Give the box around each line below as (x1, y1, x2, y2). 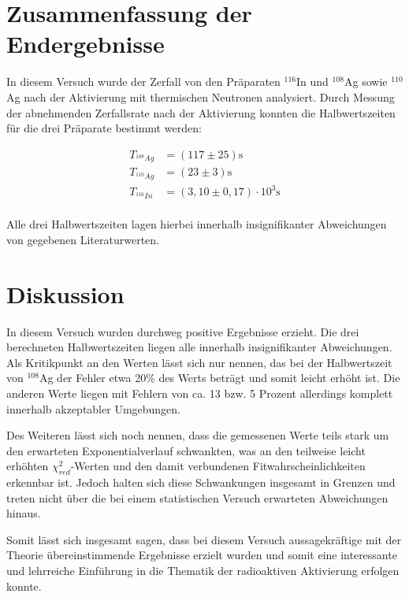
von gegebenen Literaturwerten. (6, 231, 159, 247)
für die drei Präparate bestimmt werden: (6, 120, 202, 136)
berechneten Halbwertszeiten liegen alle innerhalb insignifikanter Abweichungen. (6, 339, 392, 355)
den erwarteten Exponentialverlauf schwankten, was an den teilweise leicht (6, 442, 366, 458)
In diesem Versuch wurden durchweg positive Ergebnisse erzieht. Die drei (6, 323, 359, 339)
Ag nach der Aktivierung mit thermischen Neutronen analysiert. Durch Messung (6, 88, 395, 105)
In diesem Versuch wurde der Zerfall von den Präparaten (6, 73, 281, 90)
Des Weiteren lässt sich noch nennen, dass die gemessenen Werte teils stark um (6, 427, 389, 443)
